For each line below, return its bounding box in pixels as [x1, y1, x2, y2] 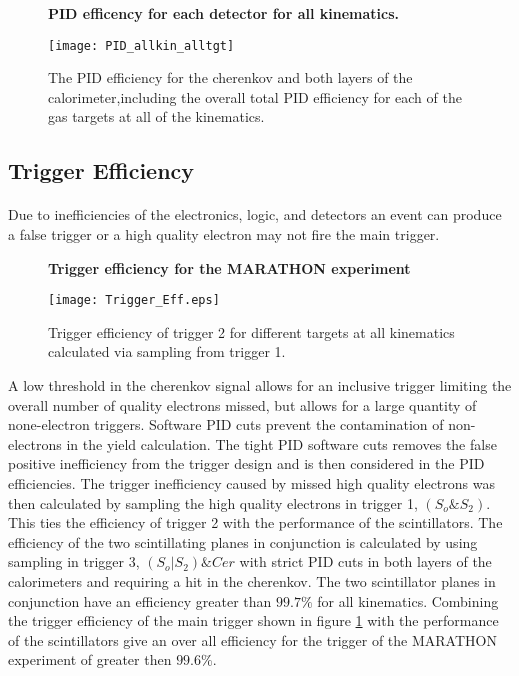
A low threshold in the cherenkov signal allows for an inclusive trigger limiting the [8, 375, 512, 396]
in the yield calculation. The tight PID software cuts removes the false [66, 433, 497, 454]
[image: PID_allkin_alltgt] [48, 38, 235, 53]
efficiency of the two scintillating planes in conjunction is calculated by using [8, 531, 478, 552]
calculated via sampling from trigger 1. [48, 341, 286, 362]
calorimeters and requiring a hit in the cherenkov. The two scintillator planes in [8, 570, 496, 591]
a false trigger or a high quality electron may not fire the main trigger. [8, 224, 440, 244]
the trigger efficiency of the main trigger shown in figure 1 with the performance [8, 610, 499, 631]
